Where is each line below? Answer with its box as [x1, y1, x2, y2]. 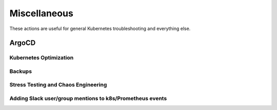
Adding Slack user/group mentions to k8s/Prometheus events [9, 95, 167, 102]
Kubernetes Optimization [9, 54, 74, 61]
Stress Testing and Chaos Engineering [9, 81, 107, 89]
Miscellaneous [9, 8, 74, 19]
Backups [9, 68, 32, 75]
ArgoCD [9, 39, 36, 47]
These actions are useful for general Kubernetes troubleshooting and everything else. [9, 25, 191, 32]
